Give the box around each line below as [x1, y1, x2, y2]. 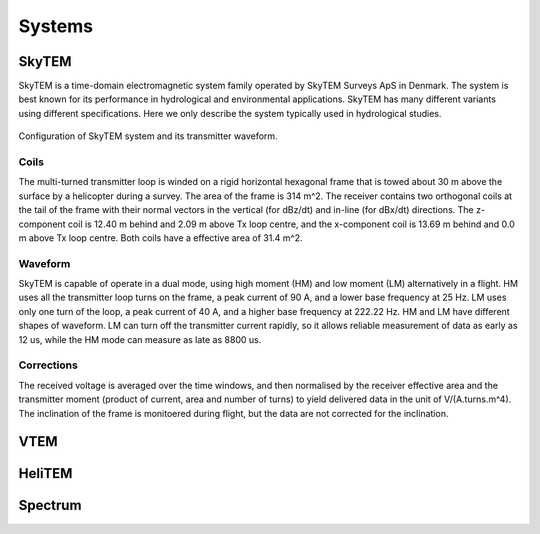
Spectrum [18, 497, 82, 514]
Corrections [18, 358, 79, 372]
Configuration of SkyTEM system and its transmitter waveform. [18, 130, 279, 142]
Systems [18, 15, 94, 37]
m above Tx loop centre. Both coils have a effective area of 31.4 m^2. [18, 231, 304, 244]
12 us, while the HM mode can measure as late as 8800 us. [18, 333, 262, 345]
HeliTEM [18, 465, 73, 482]
